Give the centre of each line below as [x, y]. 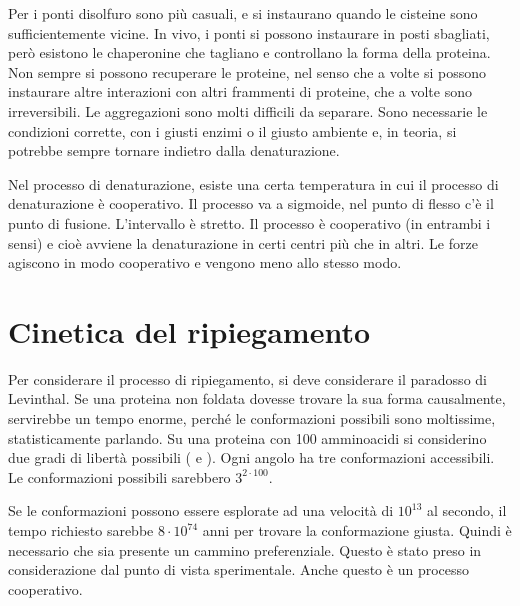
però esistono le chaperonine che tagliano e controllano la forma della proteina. [249, 52]
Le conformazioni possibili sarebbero [119, 476]
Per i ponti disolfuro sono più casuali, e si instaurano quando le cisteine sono [243, 13]
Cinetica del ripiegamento [189, 330]
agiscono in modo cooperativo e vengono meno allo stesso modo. [205, 262]
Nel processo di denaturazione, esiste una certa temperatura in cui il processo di [253, 183]
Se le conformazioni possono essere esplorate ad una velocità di [201, 510]
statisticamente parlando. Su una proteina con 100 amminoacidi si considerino [247, 437]
